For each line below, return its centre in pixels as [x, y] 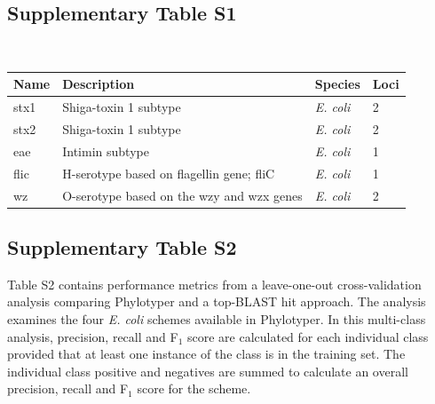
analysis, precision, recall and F [93, 336]
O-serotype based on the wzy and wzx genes [182, 195]
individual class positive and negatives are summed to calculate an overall [208, 371]
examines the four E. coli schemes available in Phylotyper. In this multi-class [217, 319]
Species [337, 84]
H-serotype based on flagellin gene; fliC [169, 173]
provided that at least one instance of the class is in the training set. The [206, 354]
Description [99, 84]
